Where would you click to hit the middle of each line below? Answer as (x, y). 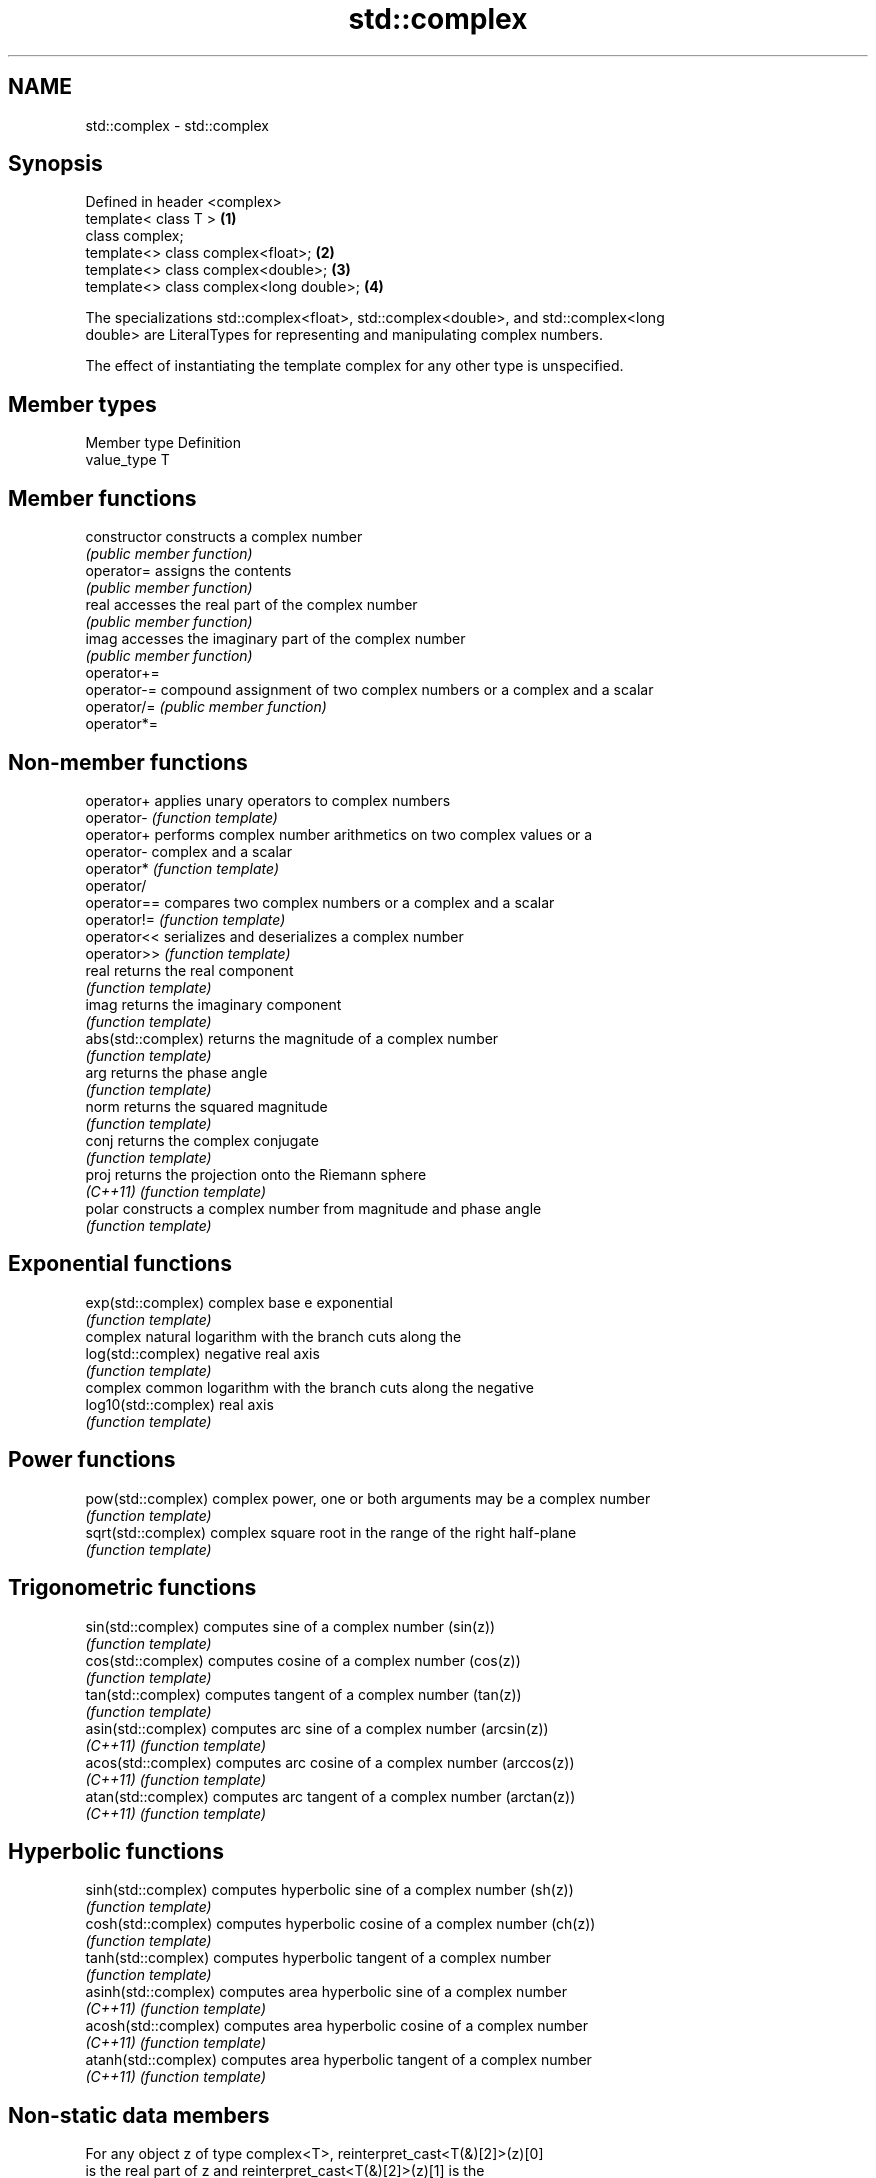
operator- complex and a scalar (188, 851)
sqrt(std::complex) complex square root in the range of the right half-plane (331, 1532)
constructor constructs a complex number (224, 537)
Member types (82, 404)
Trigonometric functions (132, 1588)
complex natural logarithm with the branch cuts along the (273, 1336)
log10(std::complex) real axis (179, 1404)
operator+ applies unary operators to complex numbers (268, 800)
